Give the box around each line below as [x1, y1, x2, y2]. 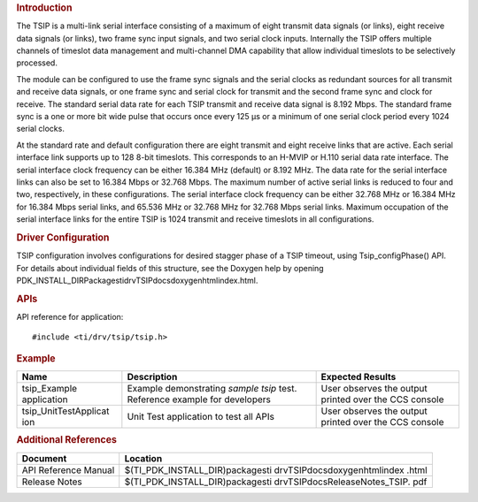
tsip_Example [21, 383, 78, 395]
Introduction [16, 2, 73, 13]
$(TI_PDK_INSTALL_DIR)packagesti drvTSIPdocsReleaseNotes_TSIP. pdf [124, 475, 428, 488]
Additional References [16, 434, 117, 446]
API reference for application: [16, 312, 124, 322]
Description [127, 371, 178, 384]
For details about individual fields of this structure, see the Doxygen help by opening [16, 262, 324, 273]
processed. [16, 57, 58, 68]
